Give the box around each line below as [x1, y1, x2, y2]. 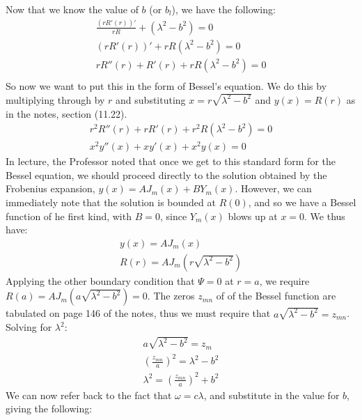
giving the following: [6, 401, 93, 416]
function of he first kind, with [6, 208, 132, 223]
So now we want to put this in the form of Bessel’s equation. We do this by [6, 79, 327, 93]
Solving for [6, 320, 52, 334]
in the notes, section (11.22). [6, 106, 127, 120]
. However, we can [235, 181, 312, 196]
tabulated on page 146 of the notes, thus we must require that [6, 306, 271, 320]
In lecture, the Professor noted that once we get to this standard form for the [6, 154, 336, 169]
